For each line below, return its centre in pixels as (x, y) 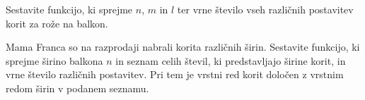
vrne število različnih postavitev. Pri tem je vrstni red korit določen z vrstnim (175, 74)
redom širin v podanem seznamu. (77, 88)
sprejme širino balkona (54, 60)
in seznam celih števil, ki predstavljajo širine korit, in (231, 60)
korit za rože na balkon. (57, 23)
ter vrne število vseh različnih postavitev (265, 9)
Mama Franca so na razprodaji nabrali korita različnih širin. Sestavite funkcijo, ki (183, 47)
